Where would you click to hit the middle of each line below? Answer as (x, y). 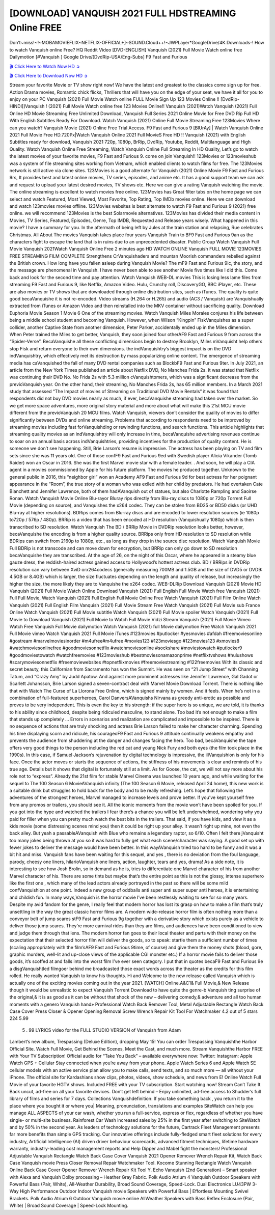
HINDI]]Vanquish (27, 106)
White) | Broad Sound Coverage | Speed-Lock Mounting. (69, 1206)
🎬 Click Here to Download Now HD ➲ (49, 75)
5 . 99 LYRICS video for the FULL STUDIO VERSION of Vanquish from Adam (101, 1030)
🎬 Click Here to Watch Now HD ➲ (45, 66)
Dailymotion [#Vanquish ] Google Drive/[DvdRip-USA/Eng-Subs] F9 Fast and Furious (99, 57)
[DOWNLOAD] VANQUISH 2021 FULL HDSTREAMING (123, 13)
